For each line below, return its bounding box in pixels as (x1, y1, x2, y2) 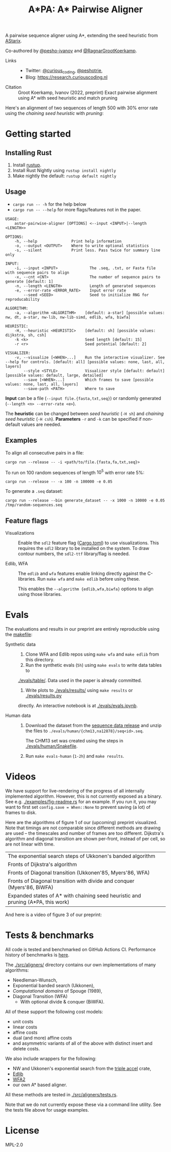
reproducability (5, 297, 40, 302)
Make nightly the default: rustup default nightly (12, 173, 117, 179)
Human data (5, 712, 31, 718)
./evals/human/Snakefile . (25, 743, 78, 749)
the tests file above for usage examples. (5, 1107, 89, 1113)
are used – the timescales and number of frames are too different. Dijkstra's (5, 830, 164, 836)
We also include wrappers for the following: (5, 1055, 97, 1062)
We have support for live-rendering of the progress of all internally (5, 787, 145, 794)
